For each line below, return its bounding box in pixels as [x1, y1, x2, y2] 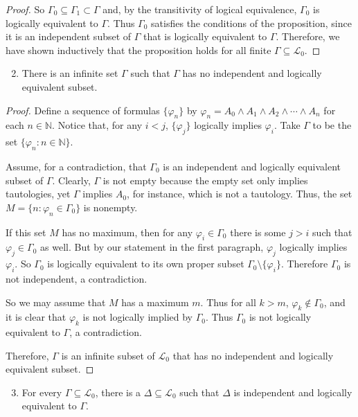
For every [21, 384, 62, 399]
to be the [312, 118, 352, 132]
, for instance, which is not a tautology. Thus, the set [127, 186, 352, 201]
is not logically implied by [82, 310, 193, 324]
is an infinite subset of [61, 348, 155, 362]
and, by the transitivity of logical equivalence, [102, 2, 297, 16]
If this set [6, 224, 46, 239]
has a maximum [121, 294, 189, 309]
